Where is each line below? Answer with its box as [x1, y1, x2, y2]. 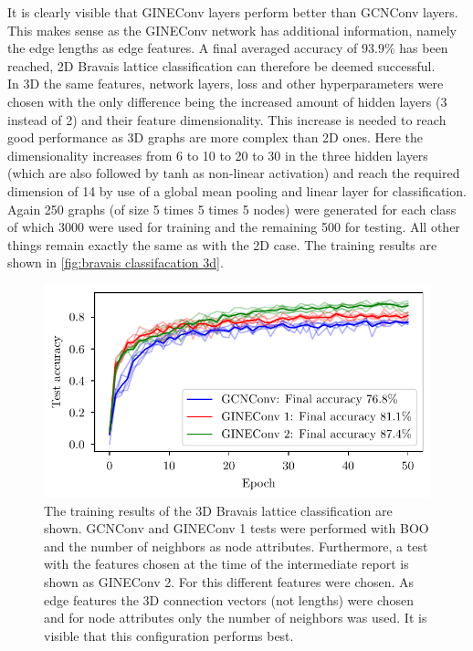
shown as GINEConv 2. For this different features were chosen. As [44, 572, 415, 592]
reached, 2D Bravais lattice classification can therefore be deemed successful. [7, 56, 436, 75]
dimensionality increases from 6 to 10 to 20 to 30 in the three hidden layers [7, 145, 428, 164]
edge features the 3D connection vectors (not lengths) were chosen [44, 590, 415, 609]
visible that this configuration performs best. [44, 625, 294, 645]
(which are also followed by [7, 163, 159, 183]
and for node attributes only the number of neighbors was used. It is [44, 608, 427, 627]
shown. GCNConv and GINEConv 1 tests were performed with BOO [44, 519, 429, 538]
